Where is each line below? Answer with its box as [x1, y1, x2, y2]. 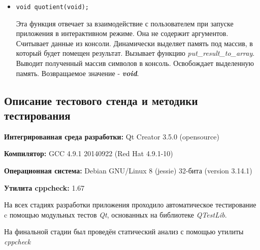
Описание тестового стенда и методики [4, 92, 198, 108]
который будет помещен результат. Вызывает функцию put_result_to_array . [16, 48, 255, 58]
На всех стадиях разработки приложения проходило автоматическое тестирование [4, 199, 256, 210]
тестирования [4, 108, 71, 123]
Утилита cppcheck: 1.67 [4, 182, 85, 193]
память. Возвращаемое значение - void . [16, 67, 139, 78]
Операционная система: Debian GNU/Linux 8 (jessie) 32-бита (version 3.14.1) [4, 165, 252, 175]
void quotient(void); [16, 4, 89, 11]
